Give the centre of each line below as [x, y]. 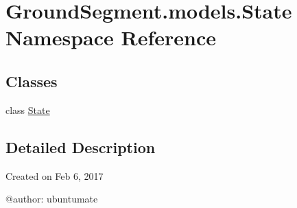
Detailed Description [81, 147]
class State [28, 109]
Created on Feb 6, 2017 [55, 175]
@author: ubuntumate [52, 199]
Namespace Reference [111, 37]
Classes [32, 81]
